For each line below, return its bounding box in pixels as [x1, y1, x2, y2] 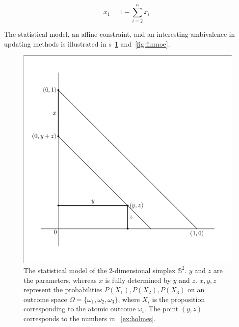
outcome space [24, 294, 67, 304]
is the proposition [152, 294, 205, 304]
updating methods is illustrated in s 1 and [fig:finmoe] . [4, 38, 170, 49]
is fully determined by [105, 275, 171, 285]
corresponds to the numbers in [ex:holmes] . [24, 313, 156, 323]
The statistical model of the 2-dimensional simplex [24, 265, 176, 275]
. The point [144, 303, 179, 314]
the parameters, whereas [24, 275, 97, 285]
